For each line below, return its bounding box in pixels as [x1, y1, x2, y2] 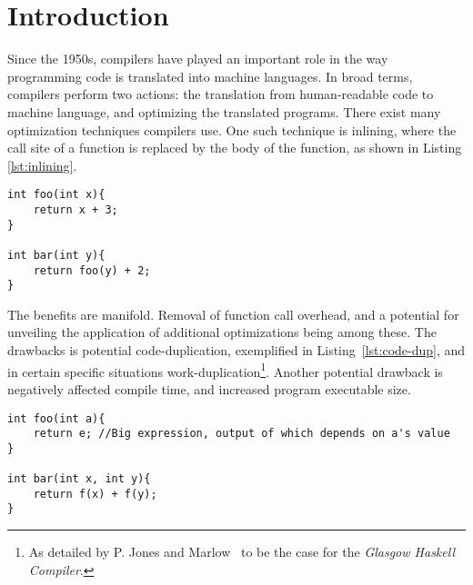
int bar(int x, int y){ [7, 472, 151, 486]
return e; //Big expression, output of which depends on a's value [33, 427, 450, 441]
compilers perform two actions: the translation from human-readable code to [7, 84, 434, 104]
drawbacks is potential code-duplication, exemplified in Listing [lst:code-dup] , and [7, 341, 466, 360]
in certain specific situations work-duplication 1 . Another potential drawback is [7, 359, 443, 381]
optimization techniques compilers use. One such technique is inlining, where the [7, 120, 457, 139]
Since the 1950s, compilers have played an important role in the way [7, 49, 388, 68]
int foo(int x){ [7, 188, 106, 202]
